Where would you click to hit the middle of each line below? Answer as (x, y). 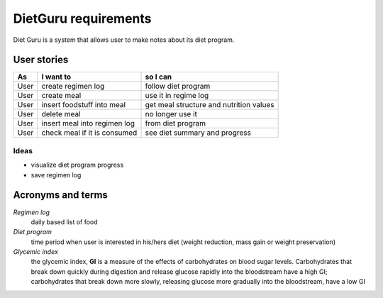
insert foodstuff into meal (84, 105)
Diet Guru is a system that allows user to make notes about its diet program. (124, 40)
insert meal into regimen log (88, 123)
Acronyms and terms (60, 195)
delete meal (61, 114)
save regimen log (56, 175)
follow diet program (178, 87)
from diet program (176, 123)
